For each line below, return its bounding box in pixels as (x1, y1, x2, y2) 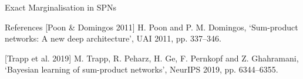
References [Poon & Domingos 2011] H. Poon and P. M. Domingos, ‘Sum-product (5, 20, 298, 33)
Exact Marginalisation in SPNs (5, 1, 117, 13)
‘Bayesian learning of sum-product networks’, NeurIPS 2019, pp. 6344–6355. (5, 63, 278, 75)
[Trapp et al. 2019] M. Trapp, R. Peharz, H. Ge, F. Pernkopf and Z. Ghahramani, (5, 51, 299, 64)
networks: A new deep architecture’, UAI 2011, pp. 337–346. (5, 32, 221, 44)
